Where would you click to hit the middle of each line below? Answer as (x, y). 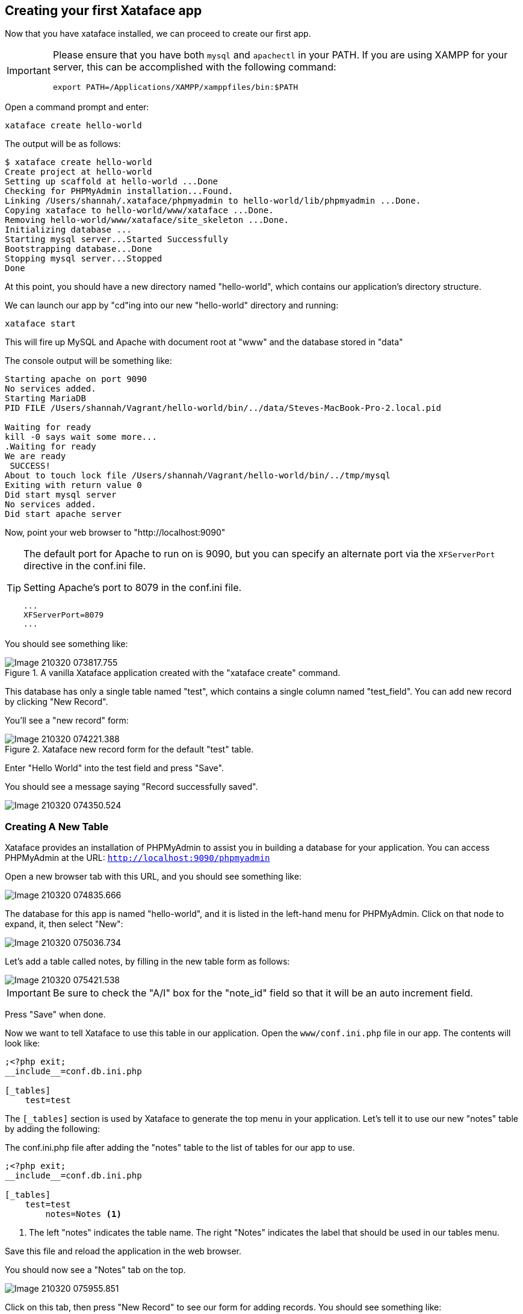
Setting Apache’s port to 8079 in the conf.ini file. (133, 588)
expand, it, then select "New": (64, 924)
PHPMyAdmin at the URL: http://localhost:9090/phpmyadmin (138, 858)
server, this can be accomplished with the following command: (194, 67)
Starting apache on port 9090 (76, 379)
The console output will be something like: (88, 361)
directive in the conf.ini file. (85, 566)
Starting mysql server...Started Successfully (116, 239)
